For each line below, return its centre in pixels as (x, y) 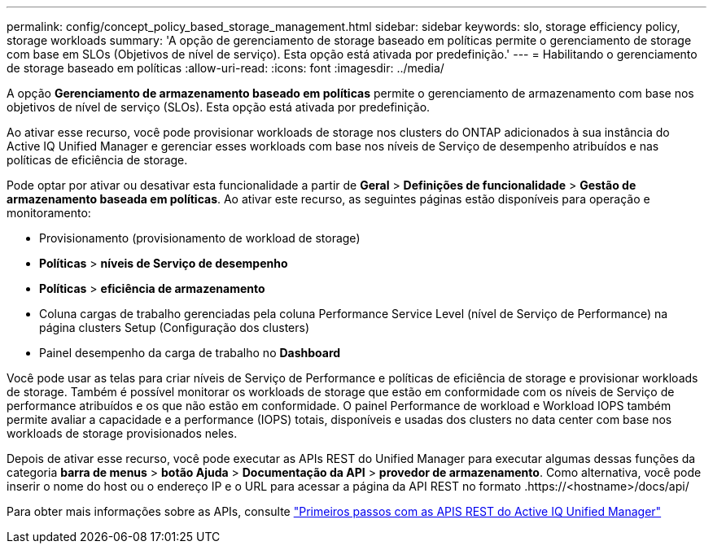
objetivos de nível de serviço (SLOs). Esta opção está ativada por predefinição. (219, 107)
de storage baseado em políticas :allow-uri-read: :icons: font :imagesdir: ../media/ (225, 68)
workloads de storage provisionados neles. (122, 433)
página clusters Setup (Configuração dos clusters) (175, 327)
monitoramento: (49, 213)
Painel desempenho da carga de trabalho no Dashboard (190, 353)
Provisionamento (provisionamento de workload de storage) (200, 238)
